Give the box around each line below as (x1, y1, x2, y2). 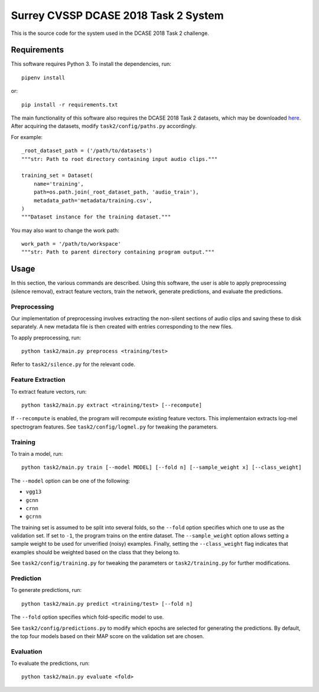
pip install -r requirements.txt (21, 101, 118, 108)
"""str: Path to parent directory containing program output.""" (21, 249, 215, 256)
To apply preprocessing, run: (11, 334, 82, 341)
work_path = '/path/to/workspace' (21, 240, 121, 247)
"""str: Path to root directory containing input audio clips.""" (21, 156, 218, 162)
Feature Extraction (11, 376, 66, 384)
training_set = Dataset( (21, 172, 93, 179)
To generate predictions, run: (11, 587, 82, 594)
